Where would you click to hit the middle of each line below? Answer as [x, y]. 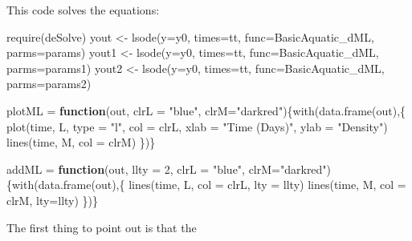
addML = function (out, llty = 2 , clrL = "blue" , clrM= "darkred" [167, 169]
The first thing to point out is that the [102, 227]
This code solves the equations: [83, 10]
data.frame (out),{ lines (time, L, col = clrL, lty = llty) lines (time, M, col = [222, 185]
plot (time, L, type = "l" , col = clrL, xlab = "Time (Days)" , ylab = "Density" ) [197, 126]
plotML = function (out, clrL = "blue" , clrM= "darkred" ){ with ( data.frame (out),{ [206, 110]
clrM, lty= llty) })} [53, 200]
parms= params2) [49, 84]
